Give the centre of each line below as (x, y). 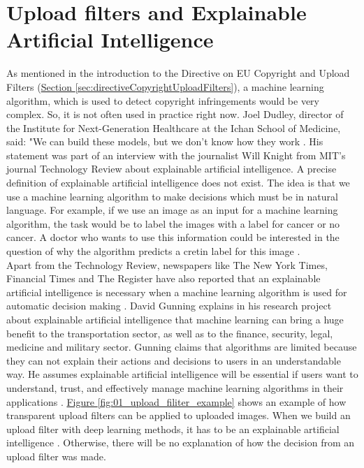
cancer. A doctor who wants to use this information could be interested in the (173, 237)
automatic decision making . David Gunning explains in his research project (169, 306)
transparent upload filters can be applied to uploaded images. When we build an (179, 415)
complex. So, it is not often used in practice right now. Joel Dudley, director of (175, 114)
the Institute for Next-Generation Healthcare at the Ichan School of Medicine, (174, 127)
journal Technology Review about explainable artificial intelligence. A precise (172, 169)
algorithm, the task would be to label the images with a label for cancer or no (173, 223)
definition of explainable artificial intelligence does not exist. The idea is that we (178, 183)
